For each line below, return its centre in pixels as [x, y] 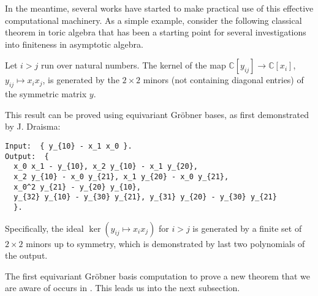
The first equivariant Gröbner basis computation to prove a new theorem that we [157, 276]
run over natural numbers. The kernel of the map [134, 65]
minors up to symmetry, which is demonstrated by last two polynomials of [165, 243]
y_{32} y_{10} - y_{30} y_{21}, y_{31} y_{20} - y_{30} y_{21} [145, 197]
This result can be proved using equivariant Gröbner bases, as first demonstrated [157, 114]
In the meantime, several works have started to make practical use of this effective [159, 8]
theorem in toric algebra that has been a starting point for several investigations [156, 32]
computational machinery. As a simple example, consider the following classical [153, 20]
